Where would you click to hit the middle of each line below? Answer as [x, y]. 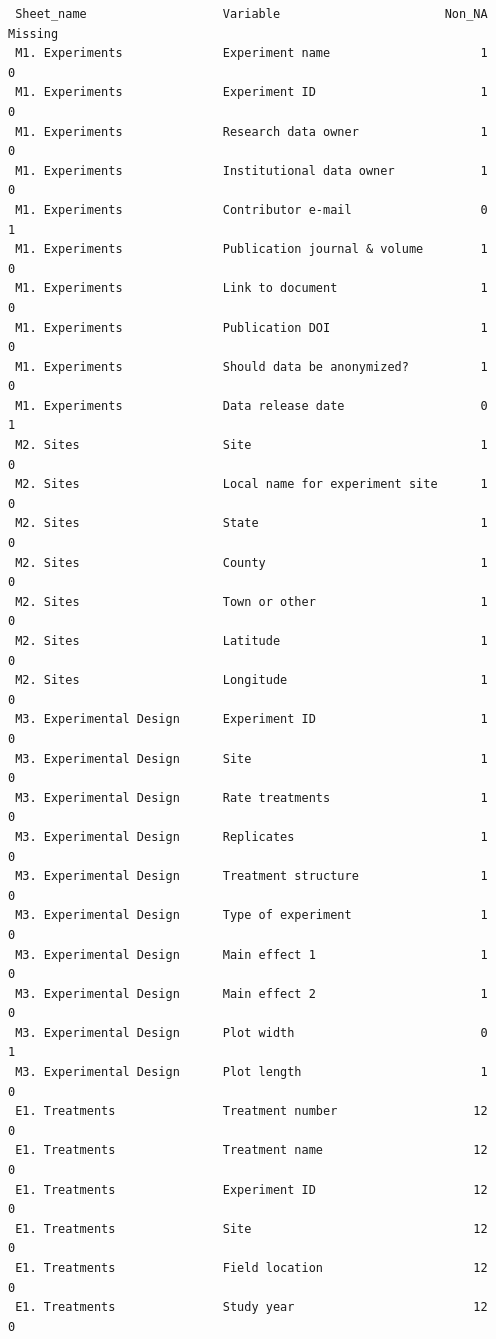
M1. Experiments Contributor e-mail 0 [251, 209]
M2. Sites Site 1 [251, 445]
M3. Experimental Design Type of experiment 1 [251, 915]
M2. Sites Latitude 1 [251, 641]
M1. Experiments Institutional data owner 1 [251, 170]
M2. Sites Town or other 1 [251, 601]
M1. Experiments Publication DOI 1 [251, 327]
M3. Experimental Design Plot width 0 [251, 1032]
